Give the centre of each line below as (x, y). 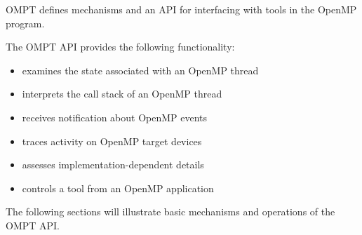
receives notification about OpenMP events (115, 117)
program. (25, 23)
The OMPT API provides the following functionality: (120, 47)
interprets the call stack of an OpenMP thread (122, 94)
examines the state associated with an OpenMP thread (140, 70)
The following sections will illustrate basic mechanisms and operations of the (170, 211)
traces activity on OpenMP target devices (112, 141)
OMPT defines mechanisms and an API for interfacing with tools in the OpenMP (181, 9)
